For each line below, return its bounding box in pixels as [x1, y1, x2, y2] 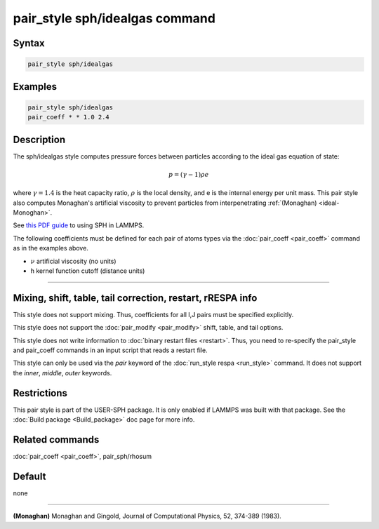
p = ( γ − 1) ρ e [168, 170, 209, 178]
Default [13, 470, 46, 482]
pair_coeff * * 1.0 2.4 [27, 113, 110, 121]
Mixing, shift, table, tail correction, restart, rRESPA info [13, 292, 258, 304]
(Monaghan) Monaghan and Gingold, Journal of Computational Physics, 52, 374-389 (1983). [13, 512, 282, 521]
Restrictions [13, 387, 68, 399]
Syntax [13, 37, 45, 49]
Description [13, 133, 66, 145]
